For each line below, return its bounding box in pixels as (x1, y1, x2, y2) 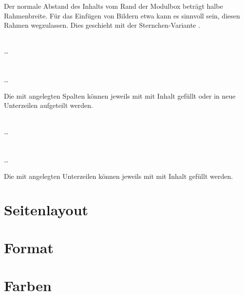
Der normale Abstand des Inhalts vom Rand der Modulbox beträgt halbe (4, 1, 223, 11)
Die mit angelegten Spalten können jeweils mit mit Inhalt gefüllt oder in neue (4, 90, 236, 101)
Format (4, 238, 54, 258)
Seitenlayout (4, 199, 89, 219)
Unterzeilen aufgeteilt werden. (4, 100, 93, 110)
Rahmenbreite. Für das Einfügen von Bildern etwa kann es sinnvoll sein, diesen (4, 10, 240, 20)
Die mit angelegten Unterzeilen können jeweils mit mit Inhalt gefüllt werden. (4, 171, 233, 181)
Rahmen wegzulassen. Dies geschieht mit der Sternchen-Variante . (4, 20, 200, 30)
